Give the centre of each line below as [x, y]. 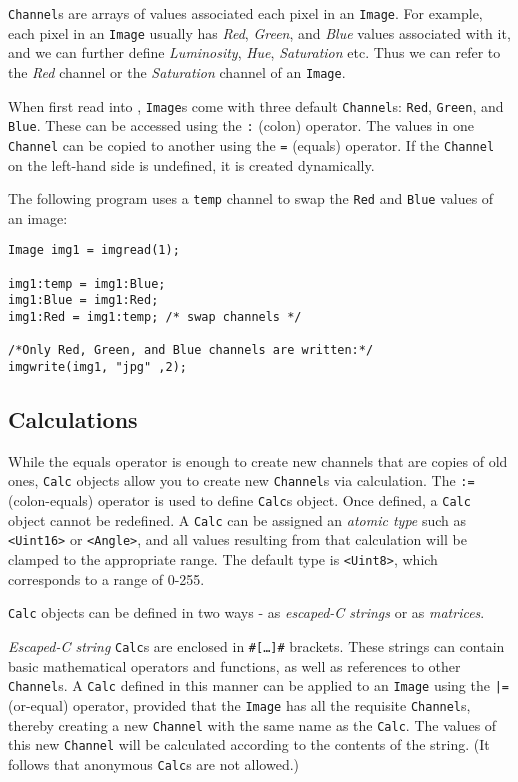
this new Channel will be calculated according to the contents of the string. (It [249, 744]
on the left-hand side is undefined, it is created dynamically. [191, 164]
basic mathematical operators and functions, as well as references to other [234, 665]
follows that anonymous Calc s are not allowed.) [154, 763]
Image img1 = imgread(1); [94, 250]
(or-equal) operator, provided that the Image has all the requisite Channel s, [239, 704]
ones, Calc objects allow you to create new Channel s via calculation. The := [241, 480]
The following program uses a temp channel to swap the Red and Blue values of [251, 198]
